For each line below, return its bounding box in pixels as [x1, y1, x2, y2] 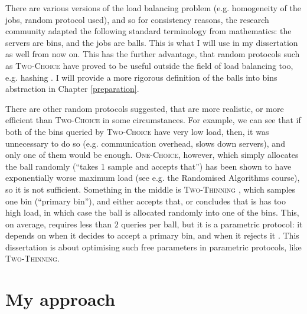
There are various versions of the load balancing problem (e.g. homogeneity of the [5, 2, 301, 14]
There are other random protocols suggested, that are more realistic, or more [5, 102, 284, 114]
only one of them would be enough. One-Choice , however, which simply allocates [5, 148, 299, 161]
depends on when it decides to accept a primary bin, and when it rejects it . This [5, 229, 299, 242]
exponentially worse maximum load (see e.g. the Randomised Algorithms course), [5, 171, 300, 184]
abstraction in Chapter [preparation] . [5, 82, 139, 95]
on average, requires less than [5, 217, 112, 230]
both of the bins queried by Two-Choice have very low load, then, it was [5, 125, 269, 137]
